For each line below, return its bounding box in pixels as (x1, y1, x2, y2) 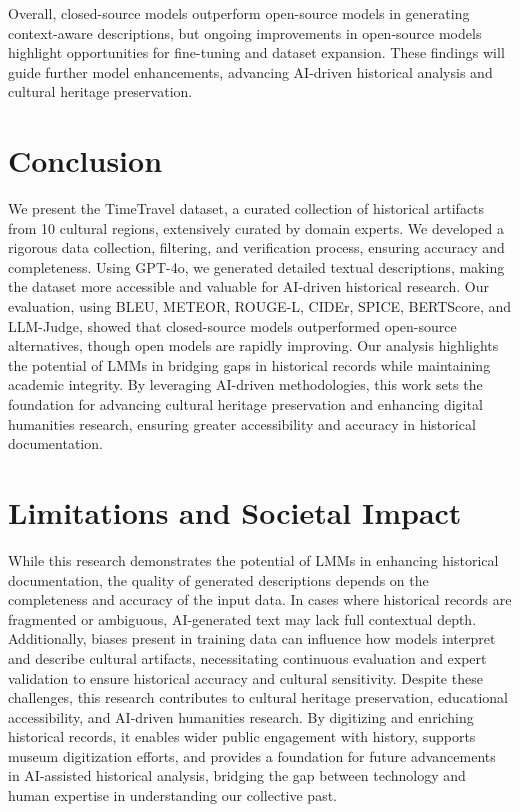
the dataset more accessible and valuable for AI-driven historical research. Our (8, 276, 489, 297)
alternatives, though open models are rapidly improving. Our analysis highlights (8, 335, 499, 356)
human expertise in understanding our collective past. (8, 785, 337, 806)
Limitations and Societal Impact (8, 492, 462, 532)
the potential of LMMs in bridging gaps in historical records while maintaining (8, 354, 491, 375)
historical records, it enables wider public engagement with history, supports (8, 726, 476, 747)
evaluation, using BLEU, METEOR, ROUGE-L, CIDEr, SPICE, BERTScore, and (8, 296, 512, 317)
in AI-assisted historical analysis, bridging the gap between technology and (8, 765, 466, 786)
